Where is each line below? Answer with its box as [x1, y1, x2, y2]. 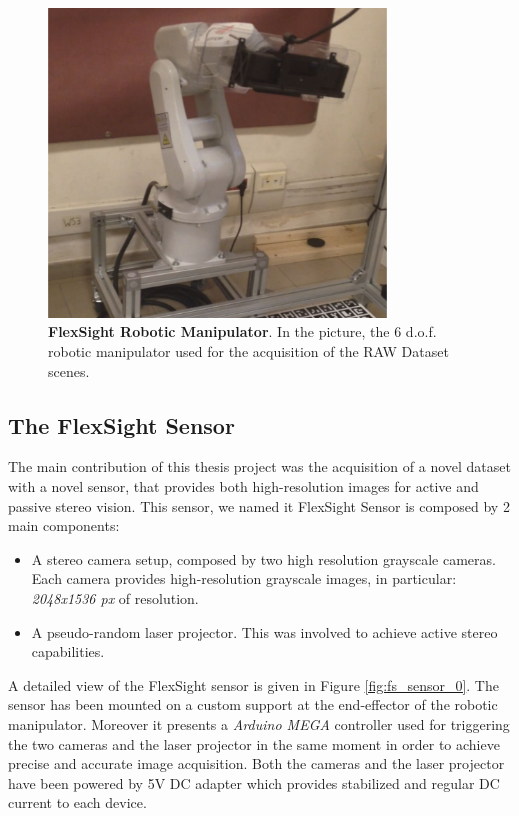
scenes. [48, 360, 90, 381]
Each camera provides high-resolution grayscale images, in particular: [31, 568, 457, 589]
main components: [8, 515, 120, 536]
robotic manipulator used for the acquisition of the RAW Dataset [48, 341, 449, 362]
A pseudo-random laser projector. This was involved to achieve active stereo [31, 621, 498, 642]
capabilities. [31, 641, 105, 662]
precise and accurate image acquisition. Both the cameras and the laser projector [8, 753, 505, 774]
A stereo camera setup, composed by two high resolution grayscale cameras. [31, 548, 496, 569]
